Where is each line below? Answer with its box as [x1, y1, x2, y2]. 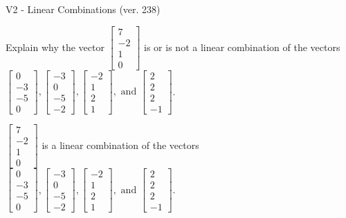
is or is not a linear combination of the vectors [144, 39, 340, 54]
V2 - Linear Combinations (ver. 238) [6, 2, 161, 16]
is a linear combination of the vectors [42, 137, 199, 152]
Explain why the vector [6, 39, 104, 54]
